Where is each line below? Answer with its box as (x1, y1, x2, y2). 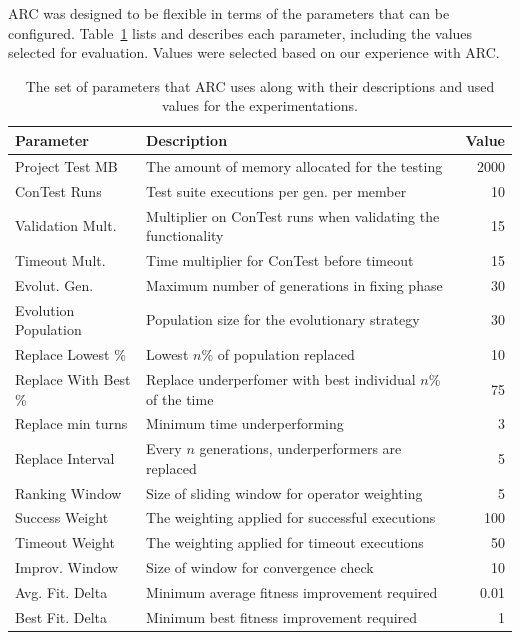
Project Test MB (15, 155, 118, 176)
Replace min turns (15, 413, 128, 434)
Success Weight (15, 507, 109, 528)
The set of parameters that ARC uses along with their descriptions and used (25, 75, 495, 96)
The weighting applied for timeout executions (146, 532, 424, 553)
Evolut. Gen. (15, 274, 94, 295)
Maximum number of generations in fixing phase (146, 274, 443, 295)
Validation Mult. (15, 215, 117, 236)
